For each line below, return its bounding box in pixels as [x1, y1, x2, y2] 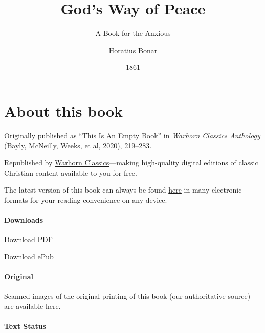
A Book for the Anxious [95, 28, 171, 38]
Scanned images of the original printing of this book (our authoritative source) [4, 291, 251, 301]
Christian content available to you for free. [4, 167, 137, 178]
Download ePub [4, 251, 54, 261]
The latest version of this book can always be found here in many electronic [4, 184, 242, 195]
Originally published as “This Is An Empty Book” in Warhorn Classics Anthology [4, 130, 260, 140]
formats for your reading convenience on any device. [4, 194, 167, 205]
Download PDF [4, 234, 53, 245]
